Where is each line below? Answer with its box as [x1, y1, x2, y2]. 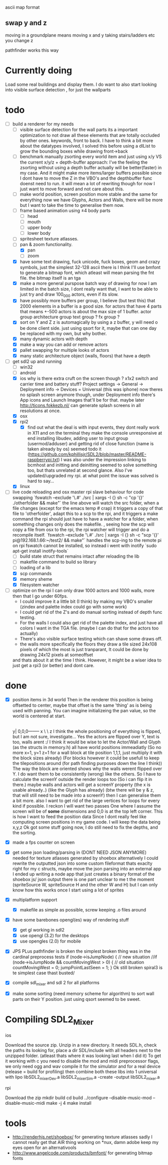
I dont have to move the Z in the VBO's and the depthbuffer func [19, 175, 152, 181]
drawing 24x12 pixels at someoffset [19, 652, 93, 658]
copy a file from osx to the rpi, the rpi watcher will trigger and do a [12, 527, 149, 533]
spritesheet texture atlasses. [19, 236, 78, 242]
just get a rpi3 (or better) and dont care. [12, 662, 94, 668]
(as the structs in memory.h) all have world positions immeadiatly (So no [12, 744, 161, 750]
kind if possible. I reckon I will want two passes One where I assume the [12, 803, 161, 809]
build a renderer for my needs [12, 120, 74, 127]
